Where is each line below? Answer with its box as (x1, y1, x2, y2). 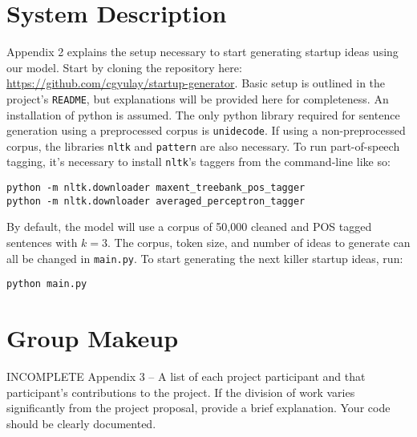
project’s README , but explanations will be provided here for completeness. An (6, 90, 389, 107)
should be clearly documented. (6, 415, 156, 431)
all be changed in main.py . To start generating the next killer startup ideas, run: (6, 249, 403, 266)
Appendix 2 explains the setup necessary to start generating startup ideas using (6, 43, 399, 60)
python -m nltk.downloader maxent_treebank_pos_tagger (6, 182, 306, 194)
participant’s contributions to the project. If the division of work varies (6, 383, 355, 400)
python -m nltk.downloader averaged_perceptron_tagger (6, 195, 306, 207)
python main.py (6, 278, 87, 290)
